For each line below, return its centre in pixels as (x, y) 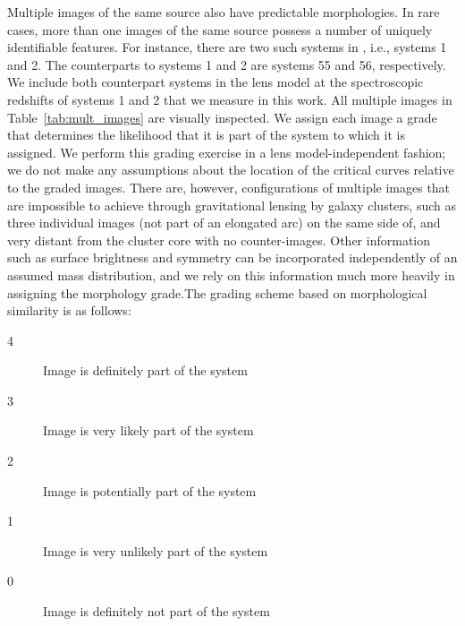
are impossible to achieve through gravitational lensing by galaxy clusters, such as (232, 205)
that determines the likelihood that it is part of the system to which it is (206, 135)
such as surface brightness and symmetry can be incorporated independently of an (232, 257)
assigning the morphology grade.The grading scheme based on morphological (217, 292)
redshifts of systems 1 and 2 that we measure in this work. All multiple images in (230, 99)
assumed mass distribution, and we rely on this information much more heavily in (231, 274)
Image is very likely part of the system (148, 430)
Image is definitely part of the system (145, 370)
